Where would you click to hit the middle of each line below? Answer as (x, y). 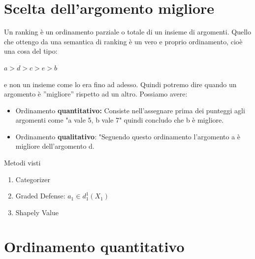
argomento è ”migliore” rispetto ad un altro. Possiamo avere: (96, 94)
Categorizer (33, 179)
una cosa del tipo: (31, 51)
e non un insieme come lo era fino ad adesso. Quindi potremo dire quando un (120, 84)
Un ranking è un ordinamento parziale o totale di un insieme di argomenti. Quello (127, 32)
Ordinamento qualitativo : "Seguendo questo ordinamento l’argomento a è (128, 136)
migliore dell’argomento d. (55, 146)
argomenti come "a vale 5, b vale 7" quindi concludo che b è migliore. (120, 120)
